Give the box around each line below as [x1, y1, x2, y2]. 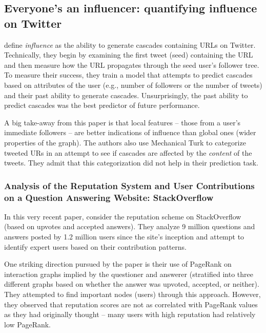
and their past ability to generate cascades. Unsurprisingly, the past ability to [4, 89, 248, 100]
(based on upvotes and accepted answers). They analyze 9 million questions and [4, 221, 255, 232]
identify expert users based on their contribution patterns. [4, 241, 187, 252]
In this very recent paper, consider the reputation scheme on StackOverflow [4, 211, 241, 221]
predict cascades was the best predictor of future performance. [4, 100, 200, 110]
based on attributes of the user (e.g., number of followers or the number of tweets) [4, 79, 262, 90]
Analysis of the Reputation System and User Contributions [4, 179, 255, 192]
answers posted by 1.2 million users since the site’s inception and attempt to [4, 231, 244, 242]
